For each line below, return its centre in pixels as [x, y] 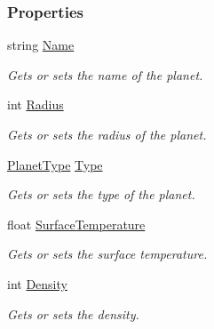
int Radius [36, 104]
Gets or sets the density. [73, 313]
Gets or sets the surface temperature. [107, 254]
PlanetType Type [55, 164]
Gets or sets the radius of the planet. [107, 134]
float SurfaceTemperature [76, 224]
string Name [41, 45]
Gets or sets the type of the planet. [101, 194]
